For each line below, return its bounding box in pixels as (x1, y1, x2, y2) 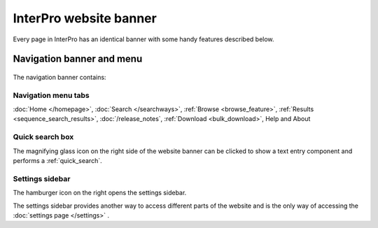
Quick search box (13, 132, 74, 142)
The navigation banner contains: (13, 73, 106, 81)
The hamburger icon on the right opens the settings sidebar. (13, 189, 187, 197)
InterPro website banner (13, 10, 157, 26)
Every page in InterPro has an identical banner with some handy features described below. (13, 35, 274, 43)
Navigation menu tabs (13, 90, 90, 100)
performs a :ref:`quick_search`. (13, 157, 102, 165)
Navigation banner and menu (13, 53, 143, 65)
